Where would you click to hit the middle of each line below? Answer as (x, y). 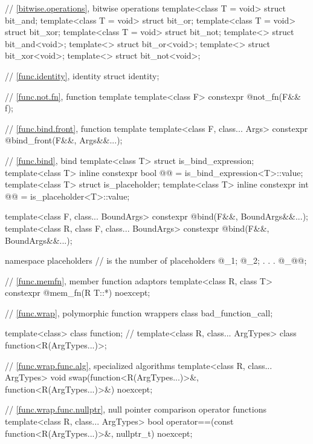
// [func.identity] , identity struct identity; (82, 75)
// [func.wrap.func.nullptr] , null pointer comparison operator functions (136, 409)
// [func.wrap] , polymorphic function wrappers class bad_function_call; (139, 312)
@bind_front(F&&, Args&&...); (64, 140)
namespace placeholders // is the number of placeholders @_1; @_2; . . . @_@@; (156, 260)
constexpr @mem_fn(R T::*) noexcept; (78, 292)
